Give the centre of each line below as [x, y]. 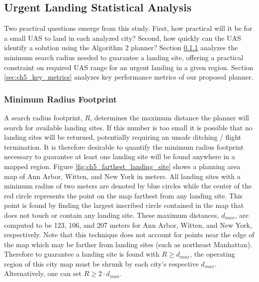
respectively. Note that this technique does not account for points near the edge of [129, 235]
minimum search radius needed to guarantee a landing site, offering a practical [124, 57]
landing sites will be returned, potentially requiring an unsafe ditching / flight [123, 137]
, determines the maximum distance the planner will [170, 117]
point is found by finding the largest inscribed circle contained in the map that [124, 205]
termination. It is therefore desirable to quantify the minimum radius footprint [124, 146]
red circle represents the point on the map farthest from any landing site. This [124, 195]
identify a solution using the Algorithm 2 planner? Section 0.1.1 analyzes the [121, 47]
